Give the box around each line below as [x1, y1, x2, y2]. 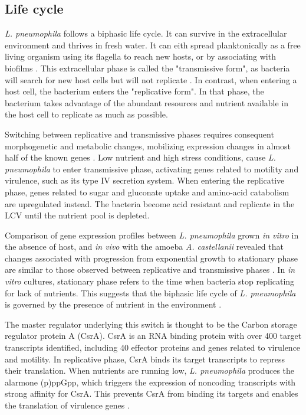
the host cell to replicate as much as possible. [5, 108, 168, 120]
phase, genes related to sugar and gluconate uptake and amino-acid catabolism [5, 185, 289, 198]
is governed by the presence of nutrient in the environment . [5, 298, 222, 311]
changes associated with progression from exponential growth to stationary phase [5, 251, 298, 264]
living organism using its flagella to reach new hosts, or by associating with [5, 50, 276, 63]
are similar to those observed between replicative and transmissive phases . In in [5, 263, 295, 276]
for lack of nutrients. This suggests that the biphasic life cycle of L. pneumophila [5, 286, 296, 299]
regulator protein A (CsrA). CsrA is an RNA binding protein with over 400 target [5, 329, 302, 342]
